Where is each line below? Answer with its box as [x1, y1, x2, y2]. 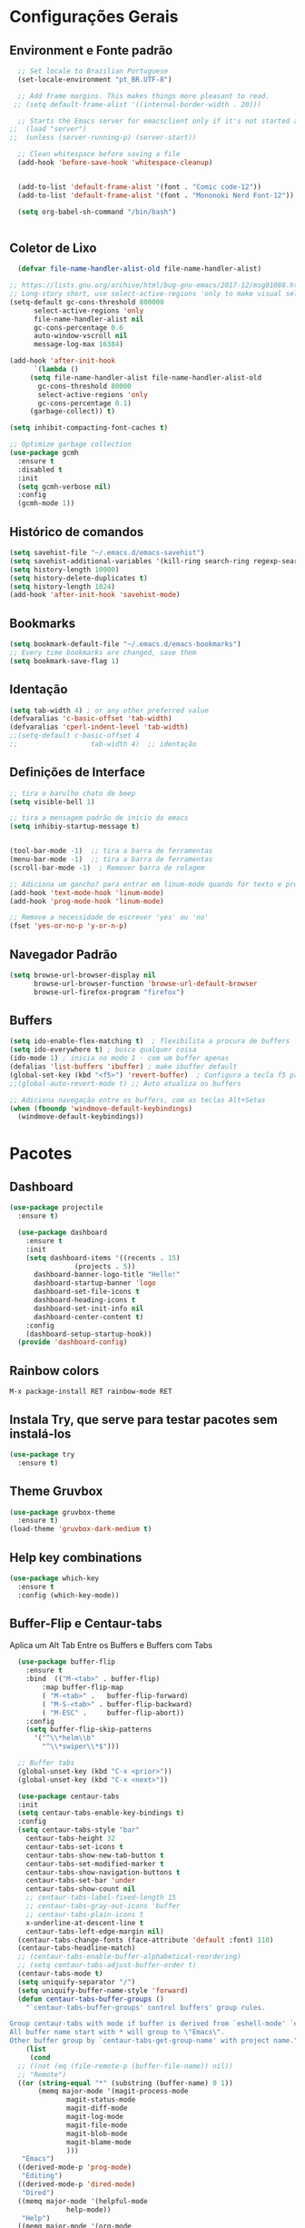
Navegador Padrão [9, 947, 118, 962]
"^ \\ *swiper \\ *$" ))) [42, 1742, 120, 1751]
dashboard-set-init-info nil [33, 1304, 144, 1313]
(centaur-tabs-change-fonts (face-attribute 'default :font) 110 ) [17, 1935, 274, 1945]
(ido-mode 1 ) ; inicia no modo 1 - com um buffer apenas [9, 1054, 230, 1063]
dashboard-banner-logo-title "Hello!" [33, 1270, 181, 1279]
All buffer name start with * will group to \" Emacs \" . [9, 2028, 225, 2037]
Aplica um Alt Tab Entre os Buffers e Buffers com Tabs [9, 1640, 213, 1651]
